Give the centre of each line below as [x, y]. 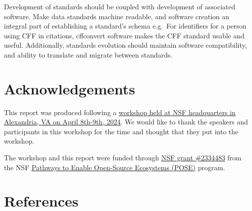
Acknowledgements [70, 88]
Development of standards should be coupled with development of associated [120, 6]
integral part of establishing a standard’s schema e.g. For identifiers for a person [125, 26]
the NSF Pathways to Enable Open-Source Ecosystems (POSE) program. [115, 167]
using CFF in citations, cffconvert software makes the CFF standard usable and [124, 35]
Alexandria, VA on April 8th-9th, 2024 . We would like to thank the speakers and [126, 122]
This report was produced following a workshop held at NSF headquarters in [120, 112]
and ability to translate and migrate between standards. [88, 54]
